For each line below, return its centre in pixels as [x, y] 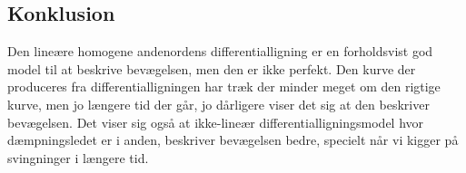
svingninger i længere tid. [78, 157]
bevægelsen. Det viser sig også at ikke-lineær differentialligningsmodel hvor [216, 122]
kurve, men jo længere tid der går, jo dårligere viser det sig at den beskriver [218, 104]
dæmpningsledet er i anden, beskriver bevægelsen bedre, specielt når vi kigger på [233, 140]
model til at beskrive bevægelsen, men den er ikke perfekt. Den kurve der [212, 68]
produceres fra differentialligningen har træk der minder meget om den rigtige [224, 86]
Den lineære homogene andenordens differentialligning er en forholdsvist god [220, 51]
